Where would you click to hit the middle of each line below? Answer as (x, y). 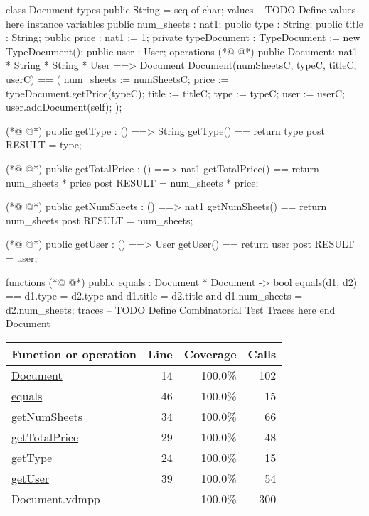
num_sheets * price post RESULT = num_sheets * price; (132, 182)
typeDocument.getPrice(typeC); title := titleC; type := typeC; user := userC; (176, 93)
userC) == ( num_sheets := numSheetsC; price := (117, 78)
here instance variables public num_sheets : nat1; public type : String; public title (184, 23)
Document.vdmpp (56, 498)
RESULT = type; (44, 144)
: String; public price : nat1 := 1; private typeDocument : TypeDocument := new (183, 37)
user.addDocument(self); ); (64, 107)
